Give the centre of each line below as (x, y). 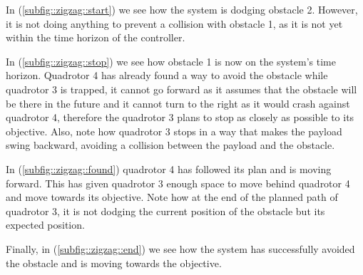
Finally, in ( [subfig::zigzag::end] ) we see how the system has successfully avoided (180, 248)
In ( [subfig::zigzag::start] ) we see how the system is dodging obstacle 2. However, (182, 9)
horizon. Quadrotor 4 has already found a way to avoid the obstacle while (167, 75)
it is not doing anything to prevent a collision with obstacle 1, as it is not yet (174, 23)
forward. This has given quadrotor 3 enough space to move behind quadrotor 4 (178, 183)
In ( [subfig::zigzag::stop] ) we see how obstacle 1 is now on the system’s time (171, 61)
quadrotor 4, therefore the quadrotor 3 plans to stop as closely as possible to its (180, 117)
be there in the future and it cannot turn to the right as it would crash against (178, 103)
